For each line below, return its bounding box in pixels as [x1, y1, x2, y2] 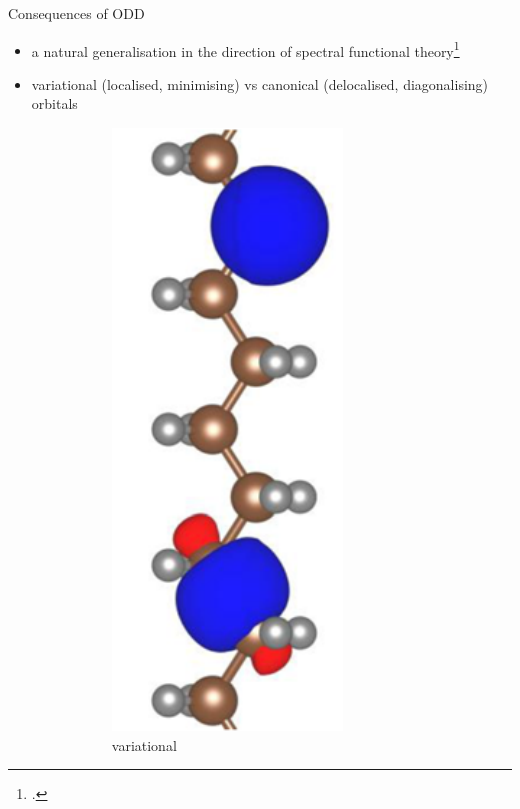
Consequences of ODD [8, 3, 145, 23]
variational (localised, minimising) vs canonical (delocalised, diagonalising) [31, 73, 489, 94]
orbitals [31, 93, 78, 114]
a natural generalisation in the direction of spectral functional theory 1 [31, 37, 460, 61]
